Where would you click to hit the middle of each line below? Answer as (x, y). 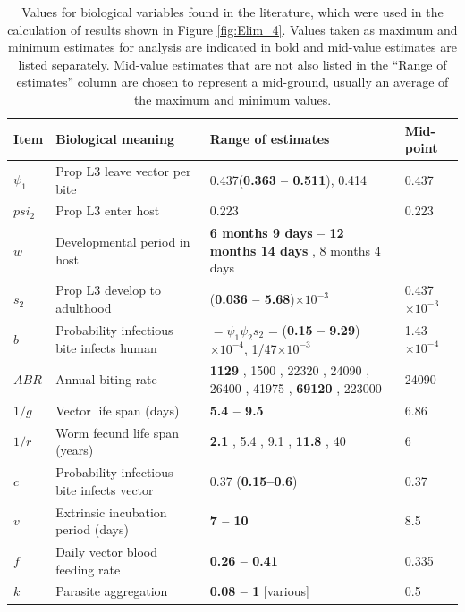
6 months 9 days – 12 (277, 233)
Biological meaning (115, 139)
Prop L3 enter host (108, 210)
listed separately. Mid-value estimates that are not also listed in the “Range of (232, 64)
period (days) (92, 529)
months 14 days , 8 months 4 (295, 250)
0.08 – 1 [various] (259, 591)
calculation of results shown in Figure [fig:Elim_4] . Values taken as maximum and (232, 29)
